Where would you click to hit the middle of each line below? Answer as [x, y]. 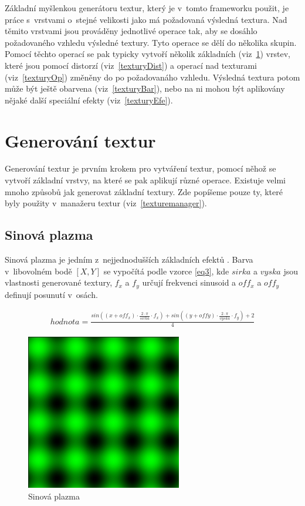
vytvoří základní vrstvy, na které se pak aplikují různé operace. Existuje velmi [145, 180]
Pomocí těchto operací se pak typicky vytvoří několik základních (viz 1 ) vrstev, [148, 54]
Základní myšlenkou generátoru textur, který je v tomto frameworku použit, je [147, 8]
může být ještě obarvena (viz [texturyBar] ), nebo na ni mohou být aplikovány [145, 88]
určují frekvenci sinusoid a [189, 282]
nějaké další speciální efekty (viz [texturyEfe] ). [89, 100]
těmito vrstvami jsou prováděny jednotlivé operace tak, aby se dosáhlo [131, 31]
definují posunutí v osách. [51, 294]
